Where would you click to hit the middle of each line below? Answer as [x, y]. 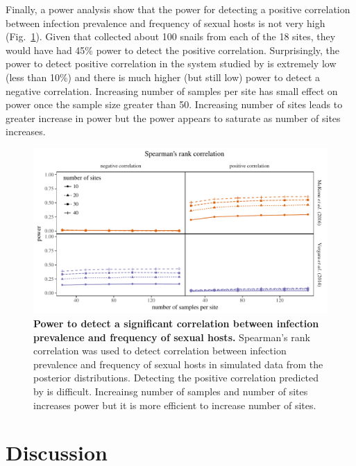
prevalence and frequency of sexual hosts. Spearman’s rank [172, 337]
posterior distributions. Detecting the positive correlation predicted [176, 378]
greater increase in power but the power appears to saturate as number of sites [173, 118]
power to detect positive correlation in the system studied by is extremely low [171, 63]
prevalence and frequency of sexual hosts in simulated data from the [178, 364]
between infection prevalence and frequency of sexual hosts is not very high [166, 23]
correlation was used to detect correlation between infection [160, 351]
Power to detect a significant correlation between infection [176, 323]
